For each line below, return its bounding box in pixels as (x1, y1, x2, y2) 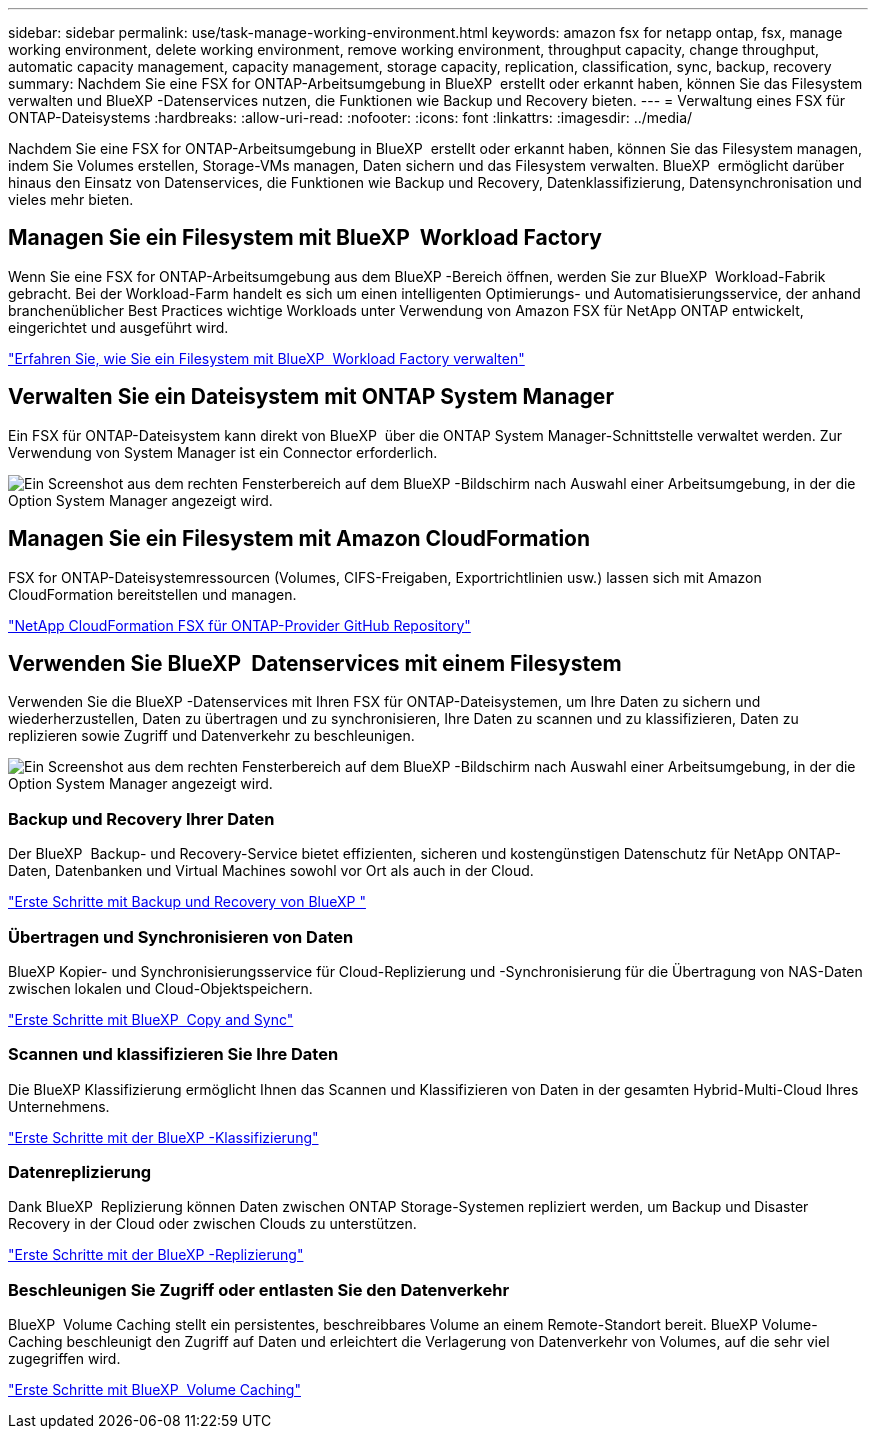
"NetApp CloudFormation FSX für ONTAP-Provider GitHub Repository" (8, 616, 471, 634)
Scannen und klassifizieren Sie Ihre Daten (8, 1044, 339, 1065)
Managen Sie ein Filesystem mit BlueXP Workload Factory (8, 225, 602, 251)
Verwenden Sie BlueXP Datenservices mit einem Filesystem (8, 650, 622, 676)
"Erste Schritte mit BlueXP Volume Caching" (8, 1381, 301, 1399)
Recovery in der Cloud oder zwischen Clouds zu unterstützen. (8, 1215, 417, 1233)
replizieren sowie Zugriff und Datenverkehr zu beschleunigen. (8, 727, 415, 745)
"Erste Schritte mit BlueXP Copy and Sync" (8, 1010, 294, 1028)
